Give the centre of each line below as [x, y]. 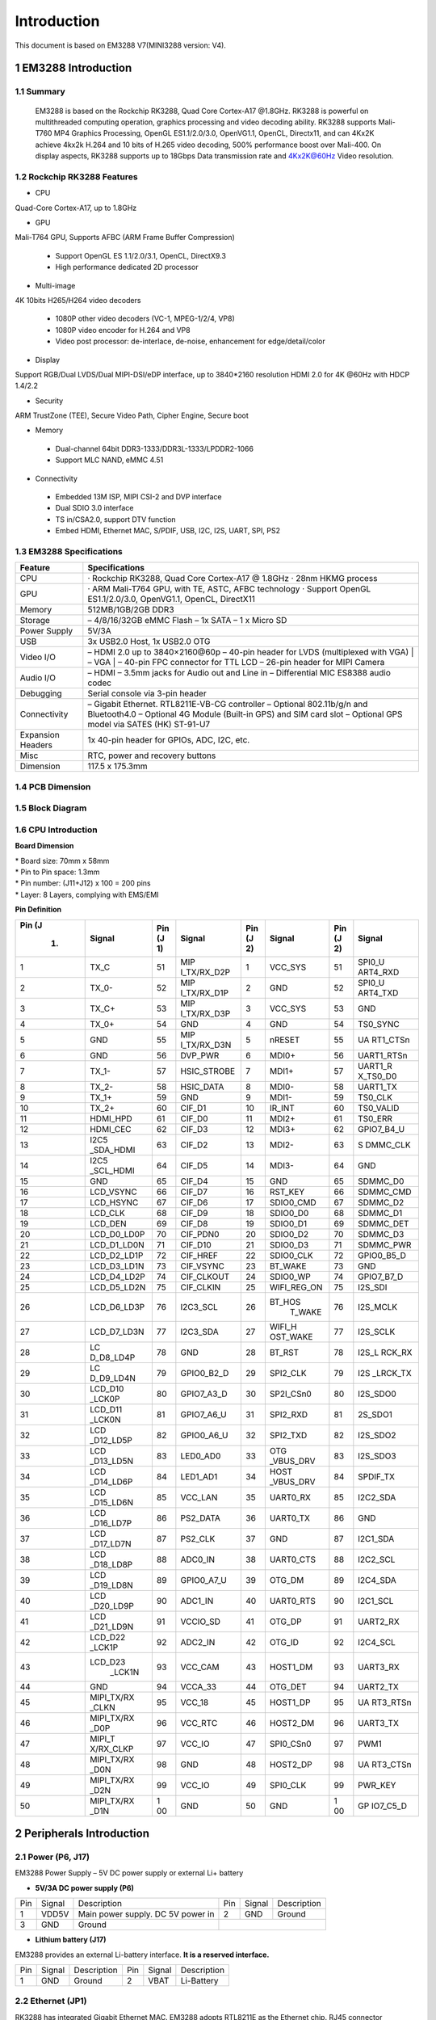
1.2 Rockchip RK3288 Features [76, 176]
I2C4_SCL [377, 1642]
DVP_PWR [200, 1055]
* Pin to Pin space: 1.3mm [57, 872]
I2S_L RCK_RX [385, 1352]
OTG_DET [288, 1686]
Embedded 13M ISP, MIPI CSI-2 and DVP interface [138, 497]
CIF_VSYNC [203, 1266]
